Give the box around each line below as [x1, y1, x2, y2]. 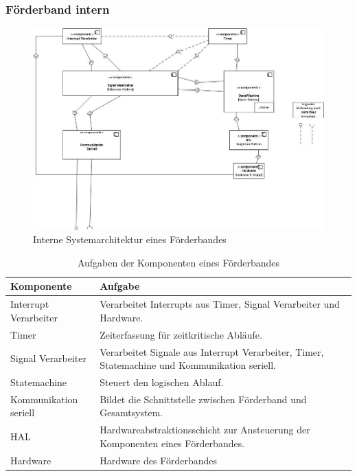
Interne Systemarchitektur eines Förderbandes [33, 232, 227, 247]
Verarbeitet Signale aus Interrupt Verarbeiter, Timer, [100, 344, 324, 359]
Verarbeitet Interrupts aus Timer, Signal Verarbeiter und [100, 297, 340, 311]
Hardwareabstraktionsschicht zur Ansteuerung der [100, 422, 310, 437]
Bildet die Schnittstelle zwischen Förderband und [100, 392, 307, 406]
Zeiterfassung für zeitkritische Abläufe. [100, 327, 262, 341]
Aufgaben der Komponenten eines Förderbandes [77, 255, 280, 269]
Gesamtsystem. [100, 405, 163, 420]
